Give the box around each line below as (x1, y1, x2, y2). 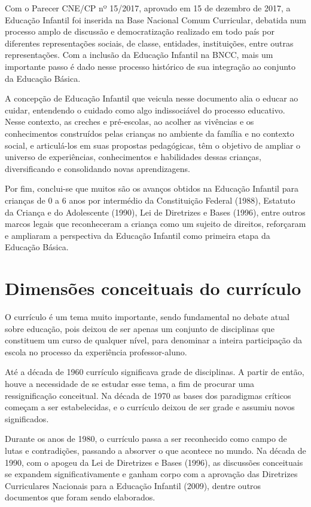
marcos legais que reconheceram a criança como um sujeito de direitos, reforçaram (5, 217, 306, 230)
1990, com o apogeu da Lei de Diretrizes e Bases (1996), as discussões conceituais (5, 456, 303, 468)
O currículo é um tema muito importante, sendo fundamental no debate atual (5, 311, 289, 322)
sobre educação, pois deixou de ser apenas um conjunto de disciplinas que (5, 322, 275, 334)
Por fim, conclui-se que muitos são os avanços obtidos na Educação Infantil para (5, 182, 298, 195)
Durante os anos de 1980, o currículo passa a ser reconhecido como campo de (5, 432, 287, 445)
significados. (5, 412, 49, 425)
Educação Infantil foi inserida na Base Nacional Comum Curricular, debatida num (5, 13, 306, 26)
